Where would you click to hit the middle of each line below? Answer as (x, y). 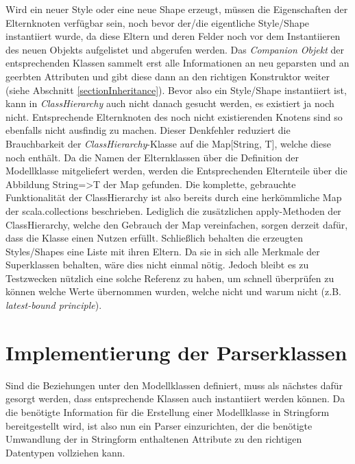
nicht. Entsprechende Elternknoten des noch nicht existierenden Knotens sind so (174, 116)
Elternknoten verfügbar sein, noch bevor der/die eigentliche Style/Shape (158, 22)
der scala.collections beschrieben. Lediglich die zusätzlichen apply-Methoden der (173, 210)
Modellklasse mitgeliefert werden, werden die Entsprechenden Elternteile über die (176, 171)
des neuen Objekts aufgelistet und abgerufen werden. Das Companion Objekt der (175, 49)
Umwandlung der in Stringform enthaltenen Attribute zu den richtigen (154, 439)
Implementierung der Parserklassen (176, 352)
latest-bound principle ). (54, 305)
